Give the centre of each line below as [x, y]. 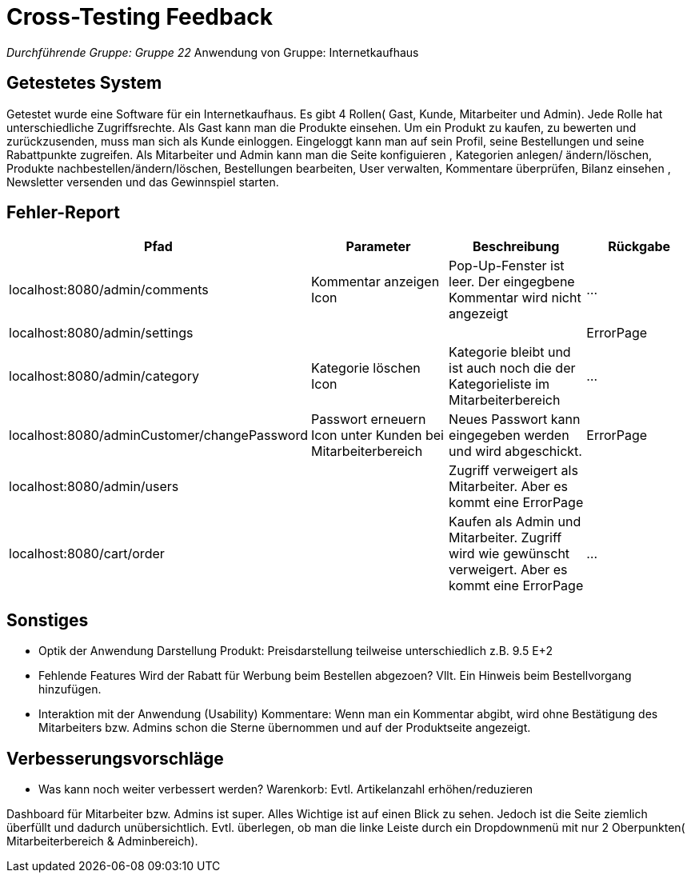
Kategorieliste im [499, 384]
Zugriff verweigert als [513, 471]
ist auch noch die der [512, 368]
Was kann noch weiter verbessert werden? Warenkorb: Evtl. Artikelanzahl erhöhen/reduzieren [286, 789]
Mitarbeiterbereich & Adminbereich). [102, 841]
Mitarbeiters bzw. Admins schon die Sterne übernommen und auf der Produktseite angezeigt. [285, 728]
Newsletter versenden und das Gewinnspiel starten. [143, 182]
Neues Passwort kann [515, 420]
